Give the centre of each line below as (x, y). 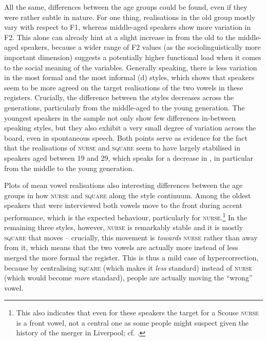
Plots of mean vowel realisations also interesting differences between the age (123, 185)
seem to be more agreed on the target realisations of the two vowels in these (124, 87)
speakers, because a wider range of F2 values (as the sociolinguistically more (141, 47)
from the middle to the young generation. (69, 168)
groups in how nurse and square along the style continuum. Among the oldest (128, 195)
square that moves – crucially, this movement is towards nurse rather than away (131, 237)
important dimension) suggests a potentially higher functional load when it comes (133, 57)
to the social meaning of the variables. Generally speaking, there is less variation (131, 67)
